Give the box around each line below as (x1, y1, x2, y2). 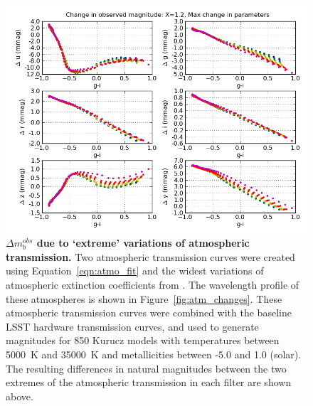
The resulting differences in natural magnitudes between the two (6, 360, 287, 375)
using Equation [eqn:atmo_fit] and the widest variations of (6, 263, 264, 278)
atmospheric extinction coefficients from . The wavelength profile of (6, 277, 299, 292)
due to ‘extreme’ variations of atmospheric (36, 235, 250, 250)
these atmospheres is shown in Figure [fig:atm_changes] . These (6, 291, 282, 306)
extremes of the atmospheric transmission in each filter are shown (6, 375, 292, 390)
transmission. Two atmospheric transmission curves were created (6, 249, 295, 264)
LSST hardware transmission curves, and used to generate (6, 319, 259, 333)
